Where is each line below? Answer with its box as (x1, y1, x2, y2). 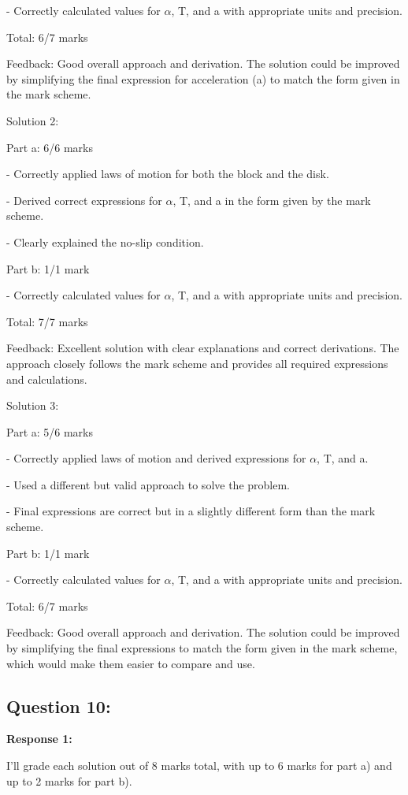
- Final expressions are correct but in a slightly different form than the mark (6, 503, 376, 519)
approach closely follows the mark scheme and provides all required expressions (6, 355, 388, 371)
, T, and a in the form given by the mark (172, 191, 371, 208)
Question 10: (6, 693, 111, 718)
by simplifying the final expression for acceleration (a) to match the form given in (6, 70, 400, 87)
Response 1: (6, 730, 72, 747)
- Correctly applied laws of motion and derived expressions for (6, 450, 306, 466)
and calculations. (6, 370, 87, 387)
